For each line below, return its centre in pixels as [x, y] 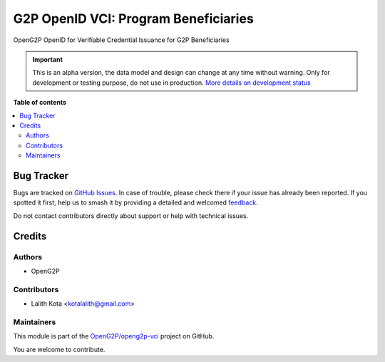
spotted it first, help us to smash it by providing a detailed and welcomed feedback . [135, 202]
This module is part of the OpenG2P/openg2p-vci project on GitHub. [114, 336]
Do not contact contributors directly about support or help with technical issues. [131, 216]
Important [48, 59]
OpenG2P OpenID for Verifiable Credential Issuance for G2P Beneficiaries [121, 40]
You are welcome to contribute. [59, 349]
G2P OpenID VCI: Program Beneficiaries [134, 19]
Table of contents [40, 103]
